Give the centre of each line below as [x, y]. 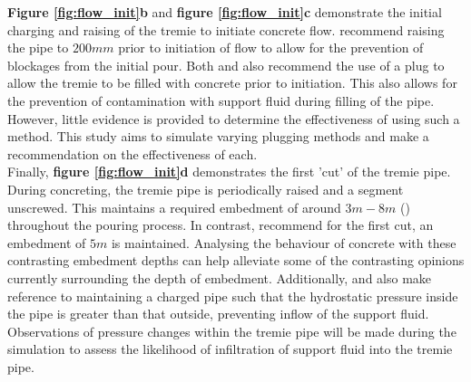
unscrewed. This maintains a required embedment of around [174, 207]
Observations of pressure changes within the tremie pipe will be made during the [232, 331]
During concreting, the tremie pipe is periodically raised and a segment [206, 189]
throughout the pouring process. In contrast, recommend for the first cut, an [221, 225]
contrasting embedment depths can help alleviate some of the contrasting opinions [236, 260]
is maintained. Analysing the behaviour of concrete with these [284, 242]
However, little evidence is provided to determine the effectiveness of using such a [234, 118]
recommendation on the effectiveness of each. [132, 153]
